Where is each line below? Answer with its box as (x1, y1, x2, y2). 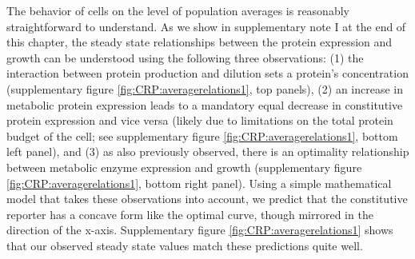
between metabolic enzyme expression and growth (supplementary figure (6, 158, 362, 175)
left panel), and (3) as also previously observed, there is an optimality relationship (6, 143, 409, 160)
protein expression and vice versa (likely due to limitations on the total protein (6, 112, 393, 129)
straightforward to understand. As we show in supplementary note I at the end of (6, 18, 406, 34)
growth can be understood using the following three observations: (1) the (6, 49, 364, 66)
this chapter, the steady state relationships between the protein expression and (6, 34, 393, 50)
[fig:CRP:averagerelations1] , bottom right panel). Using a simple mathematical (6, 174, 392, 191)
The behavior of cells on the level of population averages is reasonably (6, 2, 349, 18)
